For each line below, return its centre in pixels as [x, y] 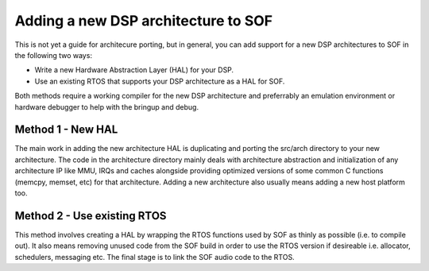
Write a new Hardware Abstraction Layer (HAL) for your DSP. [134, 70]
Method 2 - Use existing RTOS [91, 216]
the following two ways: [54, 55]
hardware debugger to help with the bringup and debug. [106, 106]
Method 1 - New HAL [66, 130]
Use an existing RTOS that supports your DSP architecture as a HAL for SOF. [160, 81]
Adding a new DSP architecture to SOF [144, 21]
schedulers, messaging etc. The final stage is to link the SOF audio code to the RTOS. [155, 257]
